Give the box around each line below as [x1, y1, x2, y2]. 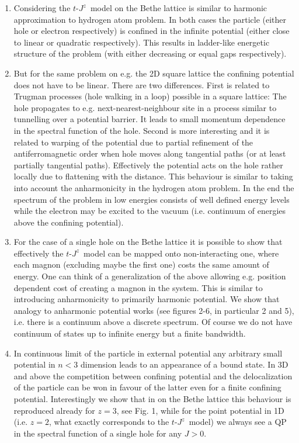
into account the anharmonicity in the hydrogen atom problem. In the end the [13, 181, 294, 193]
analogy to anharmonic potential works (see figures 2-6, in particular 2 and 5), [13, 304, 294, 316]
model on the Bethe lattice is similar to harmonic [90, 2, 267, 13]
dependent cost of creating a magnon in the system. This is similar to [13, 281, 263, 293]
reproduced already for [13, 404, 95, 416]
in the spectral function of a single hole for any [13, 427, 182, 439]
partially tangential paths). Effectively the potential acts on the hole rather [13, 158, 283, 171]
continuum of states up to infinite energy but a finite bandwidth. [13, 327, 246, 340]
